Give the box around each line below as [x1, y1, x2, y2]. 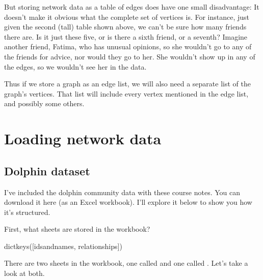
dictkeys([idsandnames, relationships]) [4, 240, 122, 251]
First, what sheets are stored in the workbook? [4, 224, 150, 234]
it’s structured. [4, 206, 50, 217]
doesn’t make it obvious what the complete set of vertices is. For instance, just [4, 11, 250, 22]
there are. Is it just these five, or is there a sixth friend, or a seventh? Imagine [4, 31, 248, 42]
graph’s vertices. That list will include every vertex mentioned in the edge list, [4, 88, 249, 99]
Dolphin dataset [4, 163, 90, 178]
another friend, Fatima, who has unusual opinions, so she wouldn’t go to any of [4, 41, 252, 52]
